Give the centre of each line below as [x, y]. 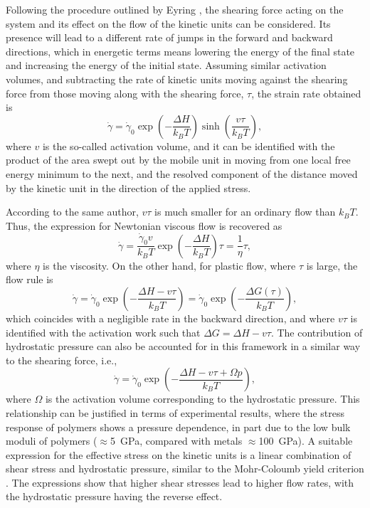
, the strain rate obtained [306, 93]
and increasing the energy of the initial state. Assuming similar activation [166, 65]
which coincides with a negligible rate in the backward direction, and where [170, 318]
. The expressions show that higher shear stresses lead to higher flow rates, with [180, 482]
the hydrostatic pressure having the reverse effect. [114, 496]
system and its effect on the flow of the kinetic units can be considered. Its [168, 23]
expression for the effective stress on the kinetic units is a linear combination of [179, 454]
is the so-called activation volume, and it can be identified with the [189, 145]
